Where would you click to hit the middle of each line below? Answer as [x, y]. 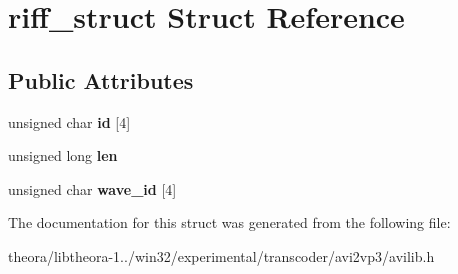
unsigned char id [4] [69, 121]
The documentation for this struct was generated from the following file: [229, 222]
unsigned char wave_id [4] [92, 188]
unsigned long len [63, 155]
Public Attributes [101, 79]
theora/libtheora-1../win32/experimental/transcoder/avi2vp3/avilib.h [221, 255]
